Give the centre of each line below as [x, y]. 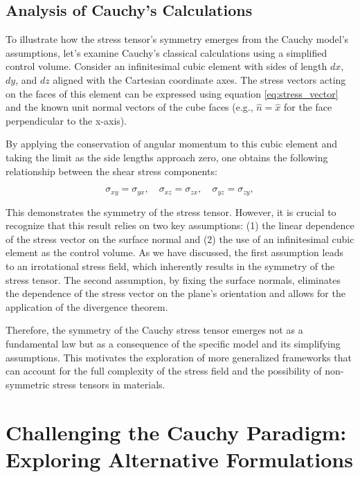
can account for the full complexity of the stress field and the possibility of [164, 371]
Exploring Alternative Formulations [179, 459]
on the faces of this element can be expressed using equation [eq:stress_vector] [172, 93]
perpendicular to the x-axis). [66, 120]
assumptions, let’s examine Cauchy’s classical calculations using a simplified [166, 52]
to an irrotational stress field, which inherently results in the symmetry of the [170, 265]
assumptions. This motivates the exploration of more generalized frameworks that [179, 357]
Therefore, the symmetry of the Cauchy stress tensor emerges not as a [154, 330]
